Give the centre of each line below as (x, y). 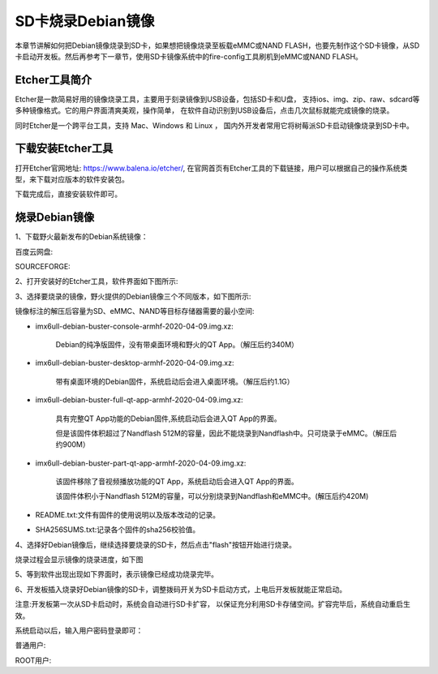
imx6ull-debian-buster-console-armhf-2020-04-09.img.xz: (135, 326)
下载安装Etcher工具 (64, 149)
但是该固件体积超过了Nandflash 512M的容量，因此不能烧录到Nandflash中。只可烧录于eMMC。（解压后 (226, 433)
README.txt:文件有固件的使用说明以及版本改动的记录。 (128, 514)
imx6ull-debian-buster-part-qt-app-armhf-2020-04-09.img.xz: (141, 463)
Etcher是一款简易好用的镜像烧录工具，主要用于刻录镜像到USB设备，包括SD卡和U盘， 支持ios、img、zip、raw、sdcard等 (217, 99)
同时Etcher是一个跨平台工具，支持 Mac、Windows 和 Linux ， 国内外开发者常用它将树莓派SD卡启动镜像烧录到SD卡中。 (214, 125)
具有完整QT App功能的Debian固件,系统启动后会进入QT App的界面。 (168, 419)
